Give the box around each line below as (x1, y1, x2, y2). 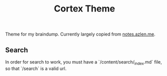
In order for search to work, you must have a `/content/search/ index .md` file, (5, 59, 162, 66)
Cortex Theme (54, 3, 115, 14)
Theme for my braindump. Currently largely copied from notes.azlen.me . (5, 31, 156, 37)
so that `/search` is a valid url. (5, 65, 67, 71)
